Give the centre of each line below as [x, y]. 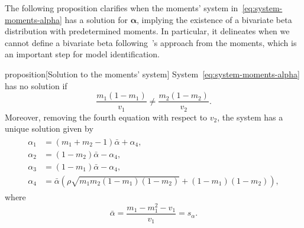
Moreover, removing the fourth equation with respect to [106, 117]
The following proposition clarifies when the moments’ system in [122, 8]
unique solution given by [49, 128]
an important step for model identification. [82, 54]
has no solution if [36, 85]
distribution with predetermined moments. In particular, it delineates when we [147, 31]
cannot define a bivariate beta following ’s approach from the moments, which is [151, 42]
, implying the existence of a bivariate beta [214, 19]
